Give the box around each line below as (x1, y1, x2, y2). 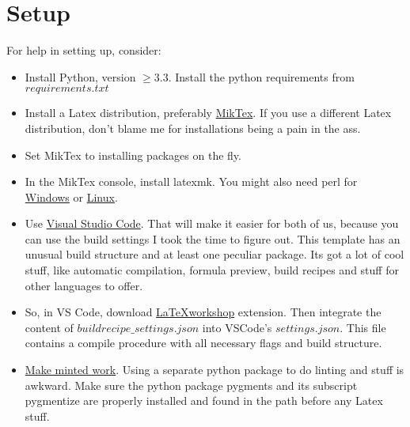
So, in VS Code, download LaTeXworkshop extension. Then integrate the (25, 304, 382, 320)
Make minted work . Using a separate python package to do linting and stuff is (25, 361, 404, 378)
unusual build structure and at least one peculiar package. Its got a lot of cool (25, 246, 404, 263)
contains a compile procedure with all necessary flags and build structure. (25, 334, 382, 351)
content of (25, 319, 74, 335)
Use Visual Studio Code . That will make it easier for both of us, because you (25, 215, 399, 232)
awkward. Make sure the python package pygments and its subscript (25, 376, 358, 393)
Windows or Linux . (25, 188, 118, 205)
